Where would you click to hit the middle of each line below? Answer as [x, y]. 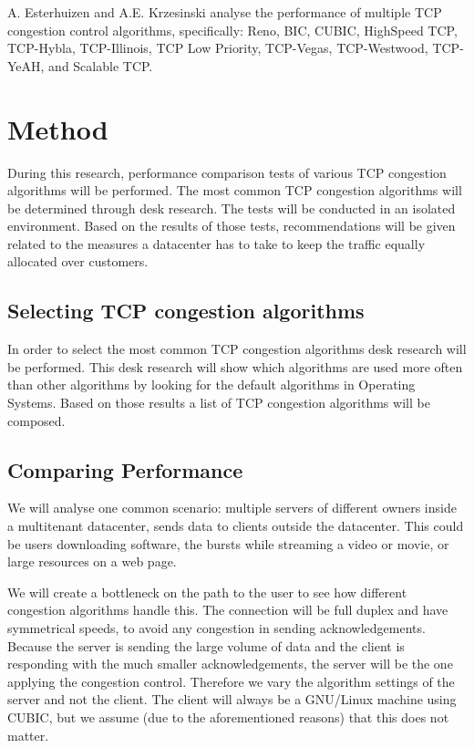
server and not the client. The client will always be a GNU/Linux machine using [232, 699]
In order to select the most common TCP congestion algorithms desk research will [237, 349]
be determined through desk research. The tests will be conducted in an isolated [232, 208]
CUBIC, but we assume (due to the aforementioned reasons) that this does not [228, 717]
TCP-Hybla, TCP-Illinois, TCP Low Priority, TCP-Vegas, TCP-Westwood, [218, 48]
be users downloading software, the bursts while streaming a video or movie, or [228, 543]
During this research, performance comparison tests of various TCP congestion [227, 172]
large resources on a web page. [92, 561]
